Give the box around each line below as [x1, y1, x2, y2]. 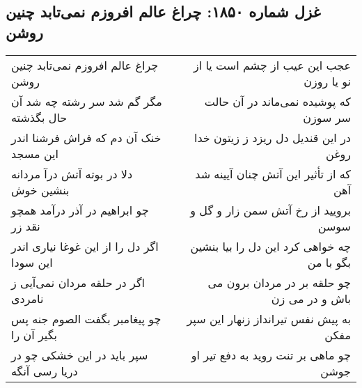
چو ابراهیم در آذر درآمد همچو [11, 201, 149, 218]
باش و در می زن [271, 290, 351, 306]
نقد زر [11, 217, 40, 234]
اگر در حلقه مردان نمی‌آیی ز [11, 274, 145, 290]
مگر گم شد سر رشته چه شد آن [11, 93, 162, 109]
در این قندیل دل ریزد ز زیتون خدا [194, 129, 351, 146]
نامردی [11, 290, 44, 306]
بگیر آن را [11, 326, 57, 343]
